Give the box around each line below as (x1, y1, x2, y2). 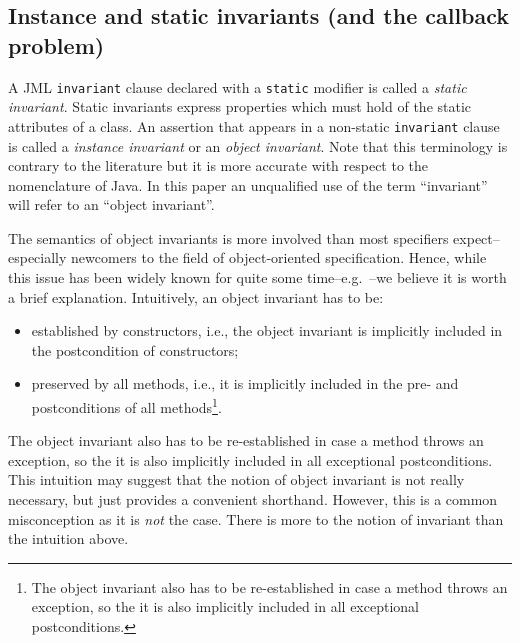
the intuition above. (8, 528, 129, 549)
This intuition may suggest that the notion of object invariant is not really (8, 469, 465, 490)
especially (8, 247, 67, 268)
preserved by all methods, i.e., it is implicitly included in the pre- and (31, 373, 459, 394)
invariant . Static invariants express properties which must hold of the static (8, 96, 472, 117)
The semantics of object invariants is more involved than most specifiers (8, 227, 449, 248)
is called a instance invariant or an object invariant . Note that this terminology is (8, 135, 508, 156)
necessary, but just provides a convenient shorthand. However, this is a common (8, 489, 498, 510)
